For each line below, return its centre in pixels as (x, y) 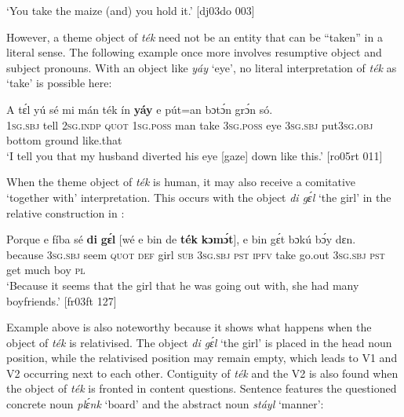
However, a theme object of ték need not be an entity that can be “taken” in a (195, 37)
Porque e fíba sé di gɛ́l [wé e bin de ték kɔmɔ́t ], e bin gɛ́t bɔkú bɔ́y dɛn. (181, 239)
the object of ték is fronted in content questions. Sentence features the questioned (202, 388)
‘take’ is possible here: (59, 83)
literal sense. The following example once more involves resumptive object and (194, 52)
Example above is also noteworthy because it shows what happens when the (189, 327)
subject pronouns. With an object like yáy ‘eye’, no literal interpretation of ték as (202, 67)
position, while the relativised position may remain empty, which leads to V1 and (202, 358)
